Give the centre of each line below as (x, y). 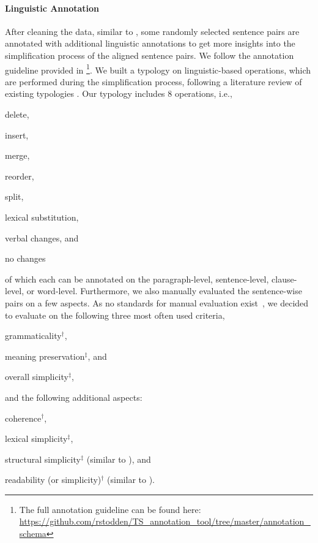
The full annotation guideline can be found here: (110, 509)
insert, (17, 135)
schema (33, 534)
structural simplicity (43, 459)
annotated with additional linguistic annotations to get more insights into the (150, 43)
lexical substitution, (42, 217)
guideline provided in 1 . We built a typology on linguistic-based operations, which (158, 69)
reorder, (20, 176)
